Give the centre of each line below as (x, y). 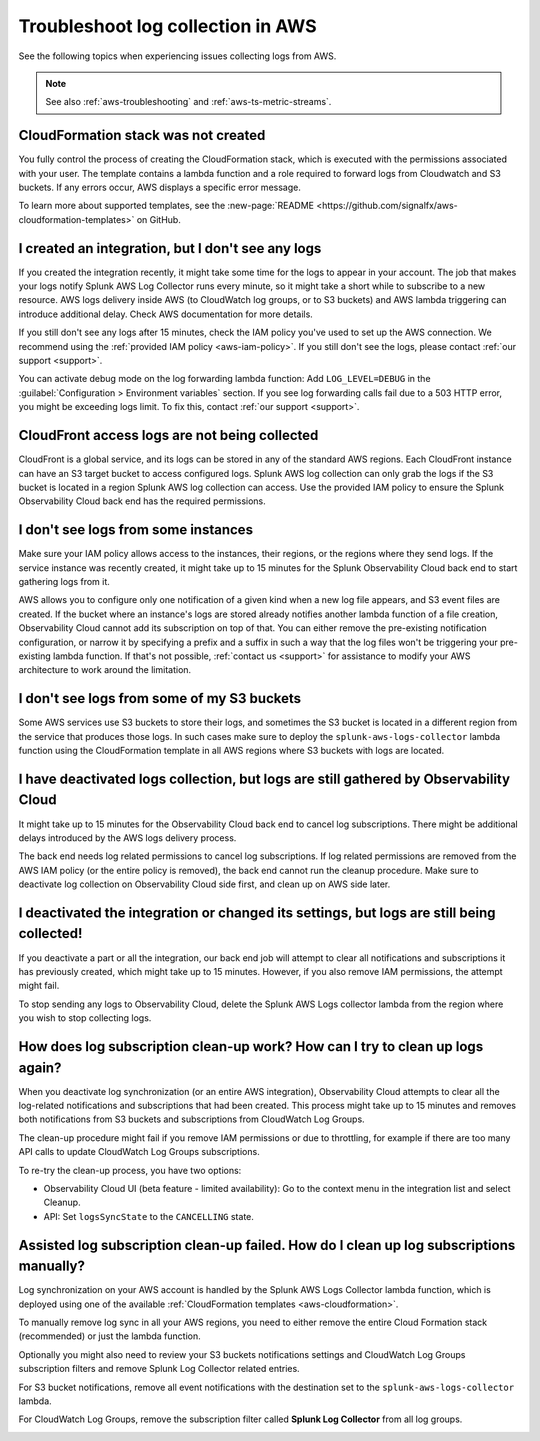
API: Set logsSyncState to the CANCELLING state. (149, 1216)
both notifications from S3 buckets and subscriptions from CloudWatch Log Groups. (191, 1119)
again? (40, 1067)
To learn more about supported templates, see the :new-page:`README (166, 206)
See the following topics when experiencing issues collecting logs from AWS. (177, 56)
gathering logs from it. (64, 581)
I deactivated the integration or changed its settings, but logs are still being (257, 912)
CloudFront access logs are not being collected (168, 435)
